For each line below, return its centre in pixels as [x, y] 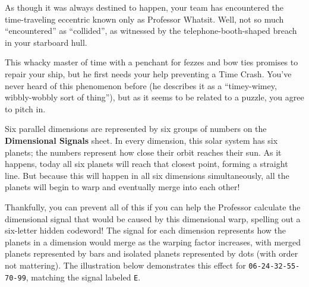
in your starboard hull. [46, 42]
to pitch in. [25, 108]
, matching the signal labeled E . [83, 277]
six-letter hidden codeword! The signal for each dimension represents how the [146, 230]
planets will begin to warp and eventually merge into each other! [122, 187]
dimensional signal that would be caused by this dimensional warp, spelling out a [153, 218]
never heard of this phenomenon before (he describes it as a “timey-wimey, [141, 85]
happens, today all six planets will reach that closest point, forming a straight [146, 164]
